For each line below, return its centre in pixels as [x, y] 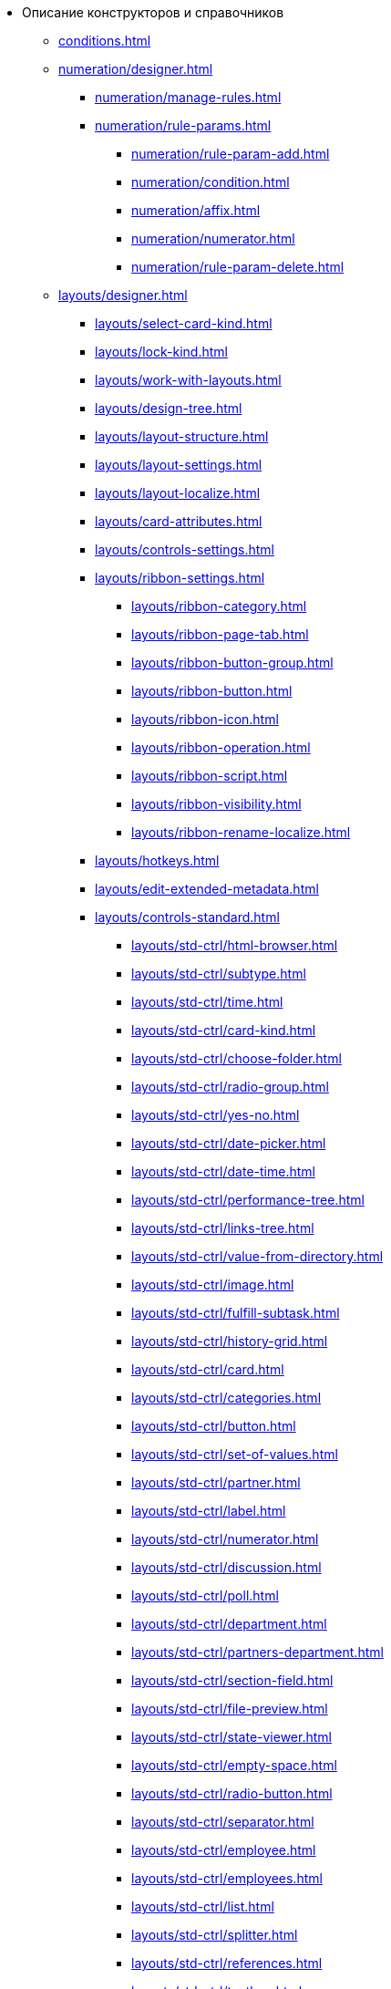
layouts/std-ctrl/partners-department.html [257, 1652]
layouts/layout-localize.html [178, 493]
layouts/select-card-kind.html [184, 323]
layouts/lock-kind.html [161, 352]
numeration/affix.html [196, 210]
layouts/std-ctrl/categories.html [226, 1398]
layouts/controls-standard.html [187, 917]
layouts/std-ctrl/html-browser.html [235, 945]
